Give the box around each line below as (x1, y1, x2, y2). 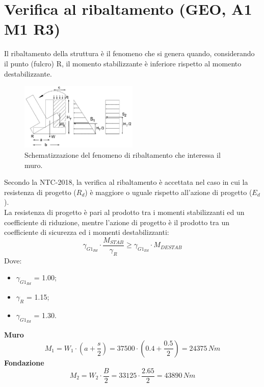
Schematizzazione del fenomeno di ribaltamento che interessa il (24, 149, 221, 160)
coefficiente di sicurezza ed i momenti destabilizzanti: (4, 227, 169, 237)
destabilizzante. (4, 68, 52, 79)
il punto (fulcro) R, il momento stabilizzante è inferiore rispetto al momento (4, 58, 242, 68)
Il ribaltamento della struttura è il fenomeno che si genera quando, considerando (4, 48, 255, 59)
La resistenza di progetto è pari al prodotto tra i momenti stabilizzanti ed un (4, 206, 245, 217)
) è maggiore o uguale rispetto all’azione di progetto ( (85, 186, 252, 197)
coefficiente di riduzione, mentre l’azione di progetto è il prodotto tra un (4, 216, 229, 227)
